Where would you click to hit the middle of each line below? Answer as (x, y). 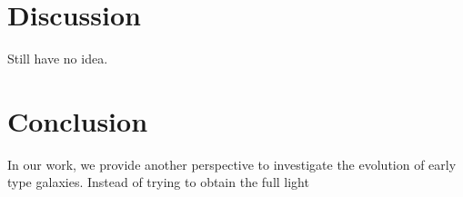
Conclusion (78, 120)
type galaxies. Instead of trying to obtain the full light (158, 182)
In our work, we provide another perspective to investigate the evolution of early (232, 164)
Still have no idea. (58, 59)
